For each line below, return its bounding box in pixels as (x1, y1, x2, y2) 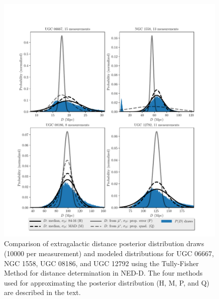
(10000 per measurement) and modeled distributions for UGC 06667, (4, 248, 214, 259)
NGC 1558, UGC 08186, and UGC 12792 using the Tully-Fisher (4, 258, 199, 268)
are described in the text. (4, 287, 81, 298)
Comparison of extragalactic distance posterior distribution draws (4, 238, 204, 249)
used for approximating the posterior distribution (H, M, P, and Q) (4, 277, 210, 288)
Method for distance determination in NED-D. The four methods (4, 268, 203, 278)
